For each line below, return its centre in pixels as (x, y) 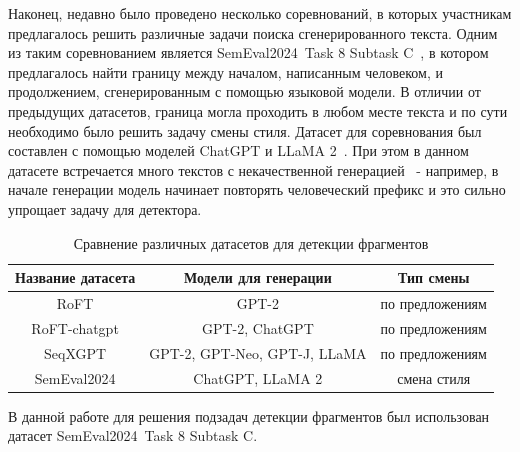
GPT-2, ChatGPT (257, 327)
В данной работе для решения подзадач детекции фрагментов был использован (249, 415)
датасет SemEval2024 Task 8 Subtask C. (133, 435)
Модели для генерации (257, 277)
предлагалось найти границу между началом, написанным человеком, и (226, 71)
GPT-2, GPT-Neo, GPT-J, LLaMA (258, 352)
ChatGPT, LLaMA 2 (258, 377)
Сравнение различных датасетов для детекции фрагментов (251, 242)
